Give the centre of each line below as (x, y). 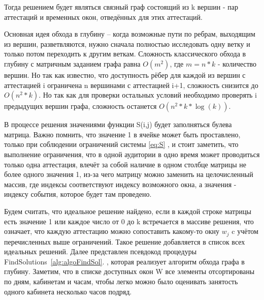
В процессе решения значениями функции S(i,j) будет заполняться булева (118, 124)
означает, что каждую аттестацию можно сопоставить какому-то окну (112, 231)
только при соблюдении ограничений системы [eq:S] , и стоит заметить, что (121, 144)
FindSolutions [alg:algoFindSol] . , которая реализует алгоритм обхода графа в (124, 261)
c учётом (245, 231)
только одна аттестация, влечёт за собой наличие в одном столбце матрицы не (125, 164)
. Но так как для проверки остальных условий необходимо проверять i (148, 95)
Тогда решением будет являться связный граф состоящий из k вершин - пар (121, 7)
